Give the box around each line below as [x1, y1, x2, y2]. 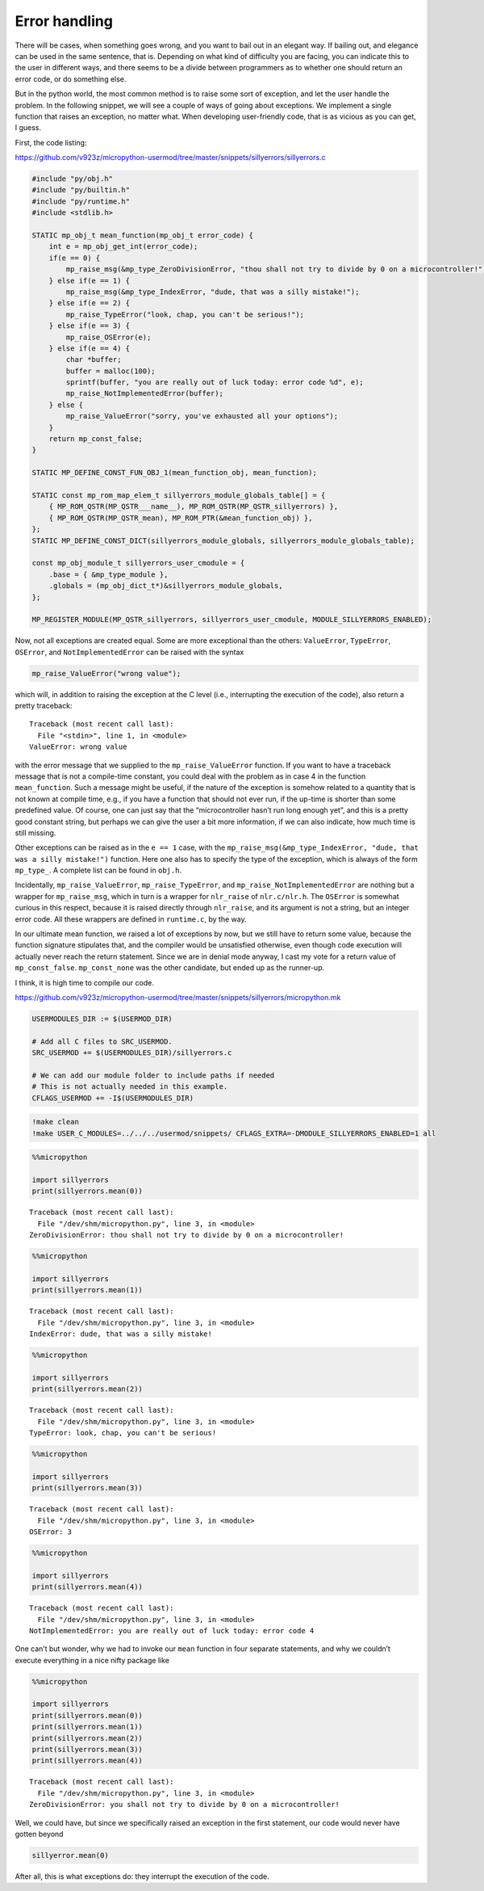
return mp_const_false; [48, 435, 143, 443]
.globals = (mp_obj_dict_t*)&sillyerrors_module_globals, [48, 582, 283, 590]
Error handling [15, 12, 113, 30]
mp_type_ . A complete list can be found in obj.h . [15, 865, 181, 876]
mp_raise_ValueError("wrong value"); [31, 669, 181, 678]
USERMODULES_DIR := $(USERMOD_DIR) [31, 1014, 173, 1023]
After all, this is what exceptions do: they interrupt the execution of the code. [15, 1871, 269, 1881]
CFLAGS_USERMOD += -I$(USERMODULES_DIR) [31, 1093, 194, 1103]
